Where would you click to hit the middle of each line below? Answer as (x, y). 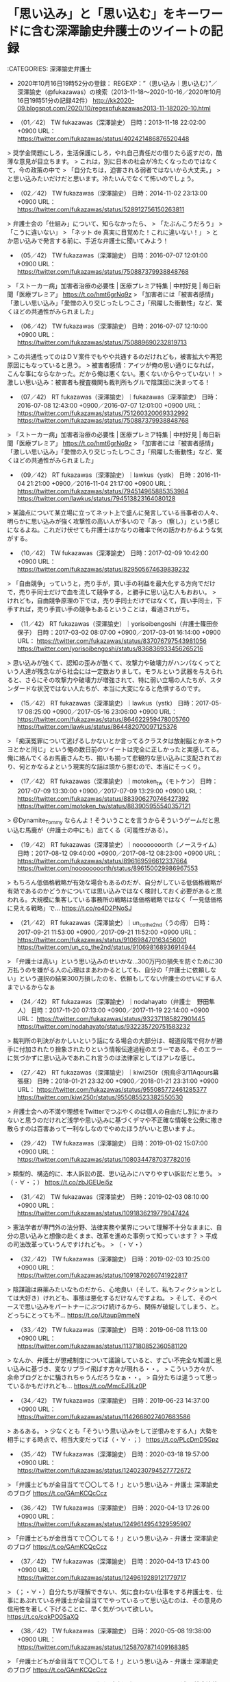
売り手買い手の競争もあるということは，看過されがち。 (115, 609)
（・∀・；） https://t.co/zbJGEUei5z (60, 1182)
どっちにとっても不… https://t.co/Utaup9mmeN (74, 1316)
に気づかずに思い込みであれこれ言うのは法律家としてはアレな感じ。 (103, 1058)
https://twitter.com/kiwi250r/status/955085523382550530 (100, 1097)
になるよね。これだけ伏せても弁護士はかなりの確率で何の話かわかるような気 (115, 530)
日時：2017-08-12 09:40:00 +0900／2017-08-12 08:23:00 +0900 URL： (119, 853)
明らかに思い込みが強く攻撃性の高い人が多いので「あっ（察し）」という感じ (114, 521)
